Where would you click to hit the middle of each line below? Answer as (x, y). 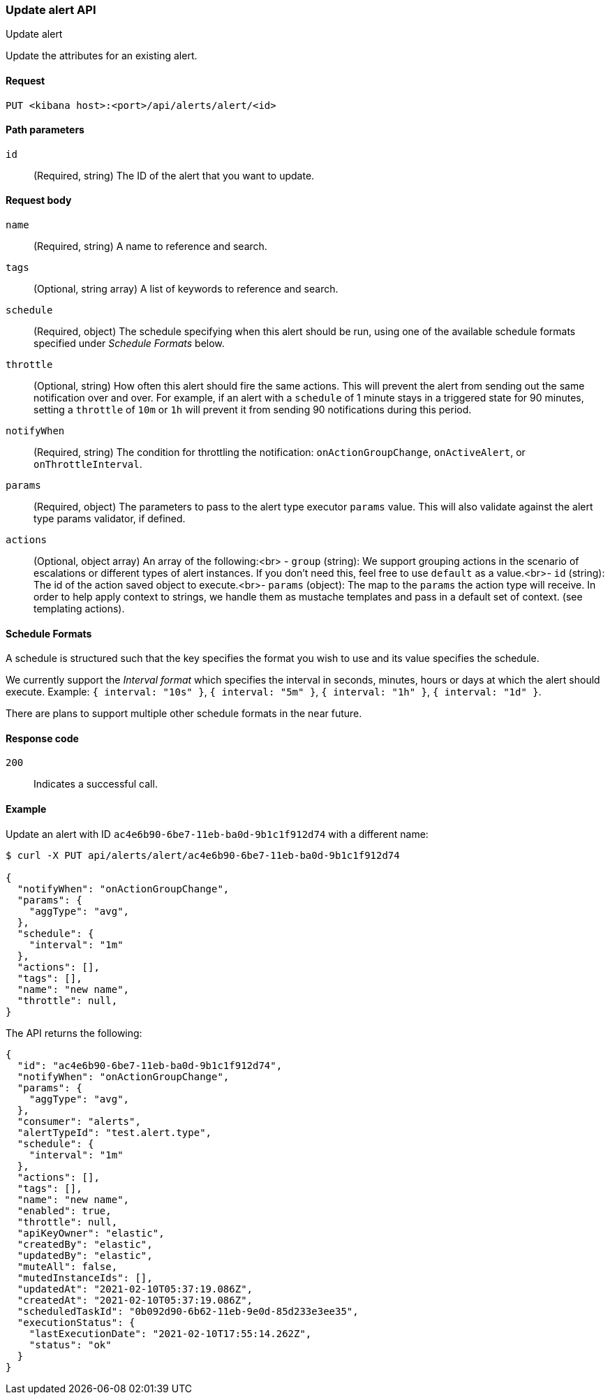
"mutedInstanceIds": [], (85, 1277)
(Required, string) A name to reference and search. (150, 246)
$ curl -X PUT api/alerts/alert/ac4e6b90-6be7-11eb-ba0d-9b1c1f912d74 (203, 855)
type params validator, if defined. (110, 519)
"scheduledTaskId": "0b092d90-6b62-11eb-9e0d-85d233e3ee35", (188, 1311)
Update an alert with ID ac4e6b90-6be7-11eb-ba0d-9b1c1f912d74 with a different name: (217, 834)
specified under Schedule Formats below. (129, 344)
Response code (42, 738)
